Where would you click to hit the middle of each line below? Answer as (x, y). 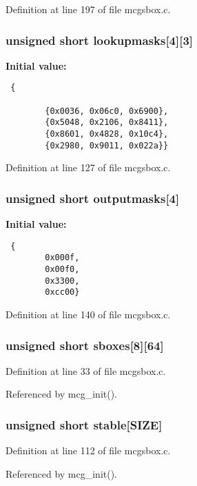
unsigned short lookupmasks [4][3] (100, 40)
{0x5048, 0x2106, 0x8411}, (107, 123)
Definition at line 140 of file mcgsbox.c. (88, 314)
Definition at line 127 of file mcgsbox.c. (88, 167)
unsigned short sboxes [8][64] (85, 345)
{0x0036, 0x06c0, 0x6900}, (107, 111)
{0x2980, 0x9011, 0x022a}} (107, 145)
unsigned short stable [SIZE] (84, 424)
